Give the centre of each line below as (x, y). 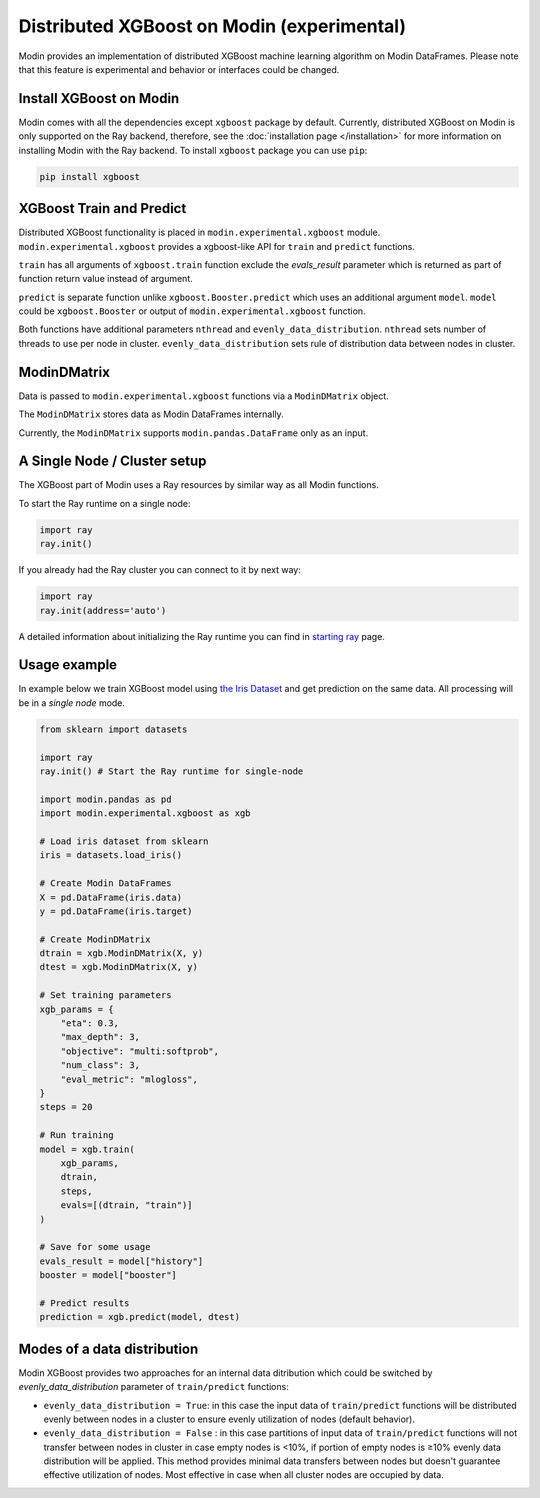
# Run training (76, 1135)
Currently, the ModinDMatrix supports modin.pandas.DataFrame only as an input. (193, 432)
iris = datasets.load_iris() (111, 855)
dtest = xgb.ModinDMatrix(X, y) (119, 967)
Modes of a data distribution (108, 1348)
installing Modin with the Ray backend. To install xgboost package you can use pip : (193, 150)
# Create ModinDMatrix (95, 939)
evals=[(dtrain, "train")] (127, 1205)
